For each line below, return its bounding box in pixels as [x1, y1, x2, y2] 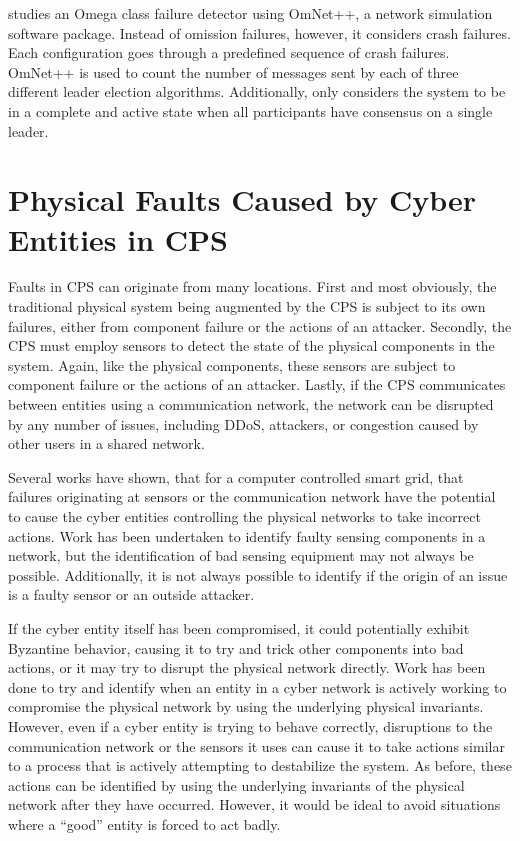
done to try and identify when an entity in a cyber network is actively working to [8, 676, 507, 697]
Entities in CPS [8, 218, 228, 259]
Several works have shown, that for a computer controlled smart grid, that [8, 466, 464, 487]
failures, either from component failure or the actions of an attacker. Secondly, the [8, 315, 512, 336]
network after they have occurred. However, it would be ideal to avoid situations [8, 794, 501, 815]
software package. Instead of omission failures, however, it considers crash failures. [8, 22, 511, 43]
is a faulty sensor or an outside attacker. [8, 584, 255, 605]
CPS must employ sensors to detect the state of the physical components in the [8, 335, 495, 356]
